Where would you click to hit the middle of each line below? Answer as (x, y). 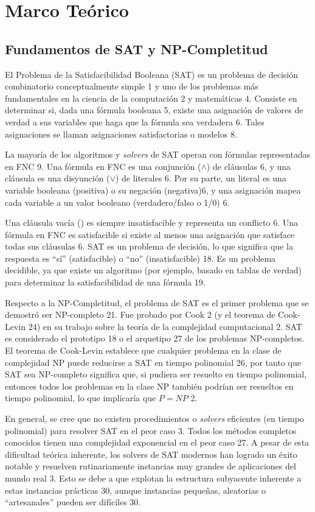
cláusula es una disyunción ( (57, 178)
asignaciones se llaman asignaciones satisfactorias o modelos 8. (121, 134)
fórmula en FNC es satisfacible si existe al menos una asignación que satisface (150, 234)
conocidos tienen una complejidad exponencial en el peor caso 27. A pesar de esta (157, 442)
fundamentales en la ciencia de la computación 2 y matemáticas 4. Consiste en (151, 98)
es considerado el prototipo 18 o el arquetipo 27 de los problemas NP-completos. (155, 338)
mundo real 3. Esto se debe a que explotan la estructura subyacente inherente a (153, 478)
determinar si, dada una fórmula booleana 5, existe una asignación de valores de (154, 110)
